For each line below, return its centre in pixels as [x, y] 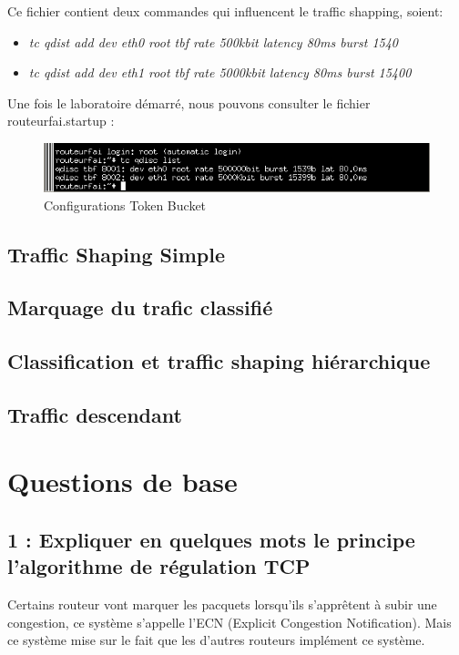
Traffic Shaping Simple [117, 254]
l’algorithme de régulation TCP [159, 566]
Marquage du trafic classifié [140, 307]
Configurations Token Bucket [125, 205]
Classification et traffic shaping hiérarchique [219, 361]
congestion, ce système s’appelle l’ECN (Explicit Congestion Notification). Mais [229, 622]
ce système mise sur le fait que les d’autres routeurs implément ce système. [216, 640]
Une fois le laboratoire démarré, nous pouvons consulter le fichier [189, 102]
